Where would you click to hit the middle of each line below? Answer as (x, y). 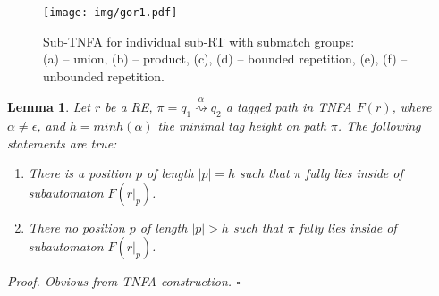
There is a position (80, 173)
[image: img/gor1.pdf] (110, 13)
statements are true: (62, 143)
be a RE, (129, 107)
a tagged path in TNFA (289, 107)
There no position (76, 227)
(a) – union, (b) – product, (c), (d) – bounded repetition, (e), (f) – (225, 59)
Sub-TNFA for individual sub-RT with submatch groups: (199, 41)
